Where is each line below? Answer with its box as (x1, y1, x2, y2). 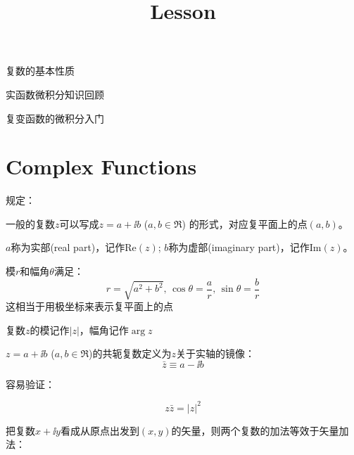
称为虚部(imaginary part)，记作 (168, 240, 310, 255)
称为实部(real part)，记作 (11, 240, 125, 255)
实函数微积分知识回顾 (6, 86, 104, 101)
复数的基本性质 (6, 63, 75, 78)
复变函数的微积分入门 (6, 110, 104, 125)
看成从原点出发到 (60, 423, 139, 437)
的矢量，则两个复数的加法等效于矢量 (171, 423, 339, 437)
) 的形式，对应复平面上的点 (182, 216, 308, 231)
